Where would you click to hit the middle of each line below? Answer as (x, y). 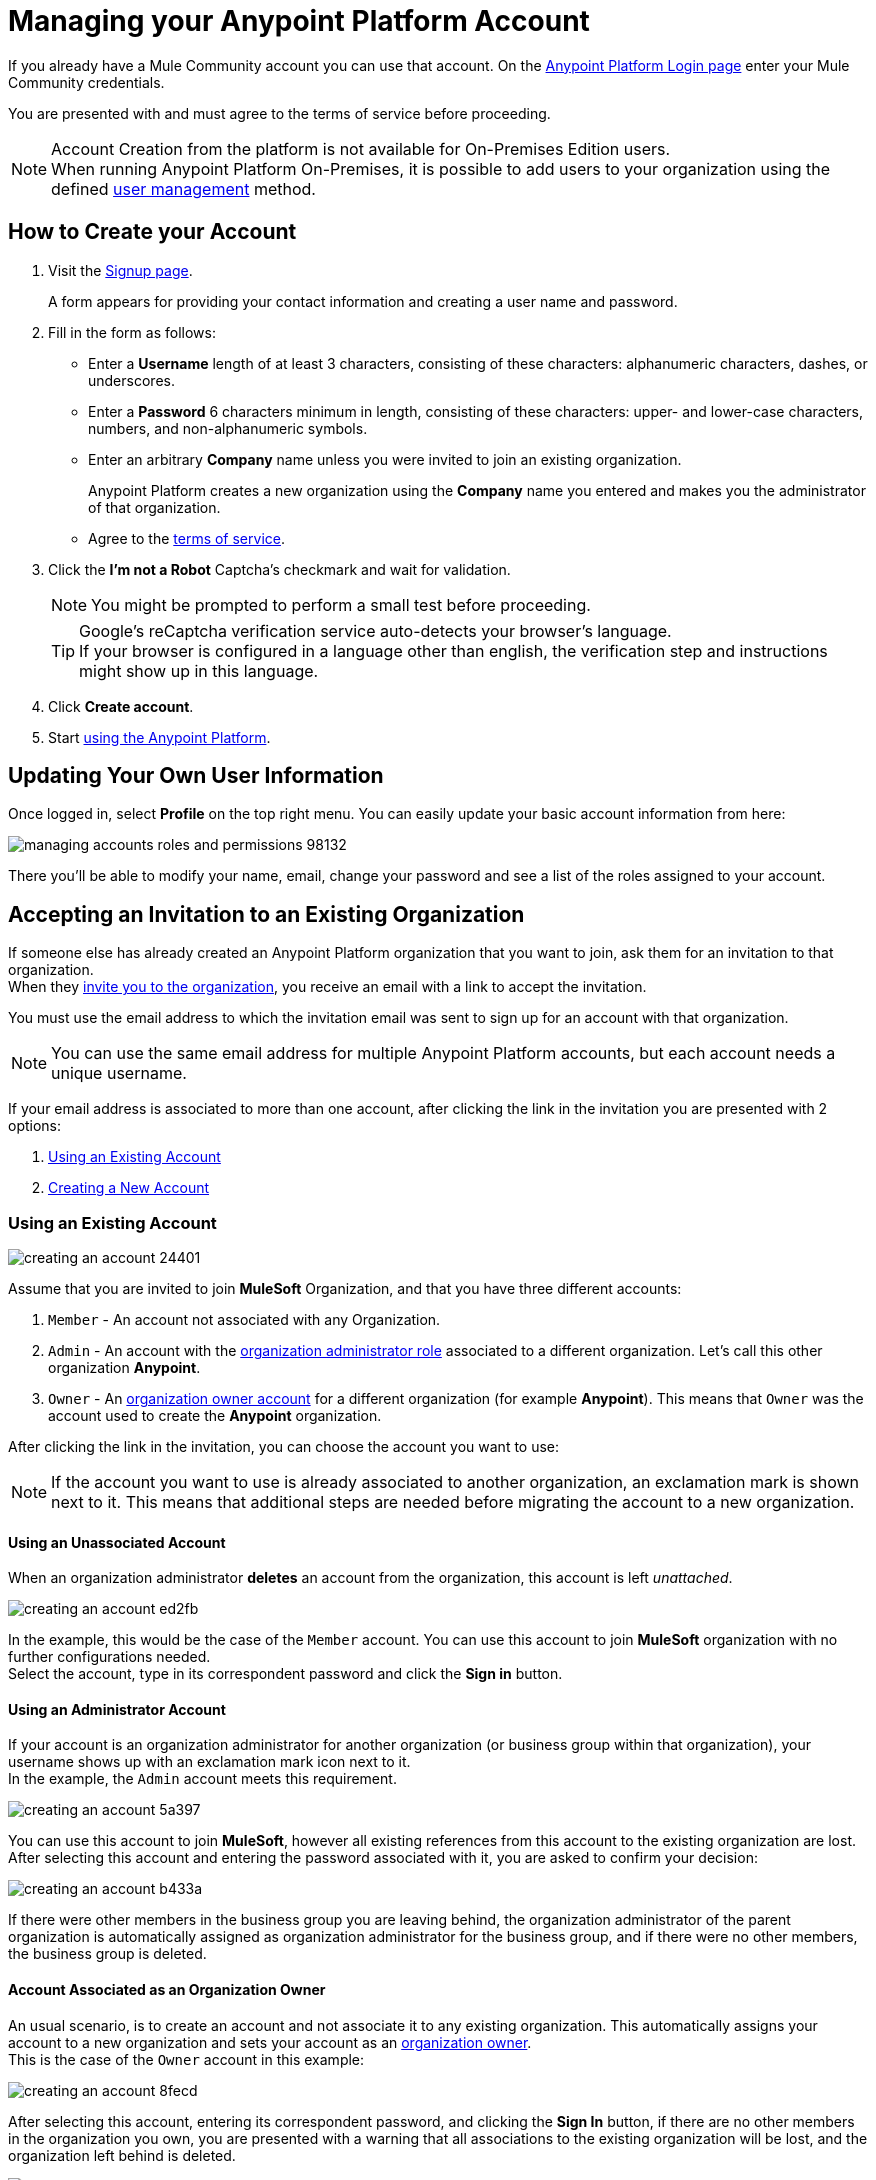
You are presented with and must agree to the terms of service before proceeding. (279, 113)
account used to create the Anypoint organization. (215, 1416)
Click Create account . (121, 706)
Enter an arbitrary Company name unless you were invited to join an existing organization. (385, 459)
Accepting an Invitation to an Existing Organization (266, 914)
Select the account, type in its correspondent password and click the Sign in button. (285, 1674)
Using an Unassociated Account (117, 1542)
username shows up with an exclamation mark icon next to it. (209, 1762)
